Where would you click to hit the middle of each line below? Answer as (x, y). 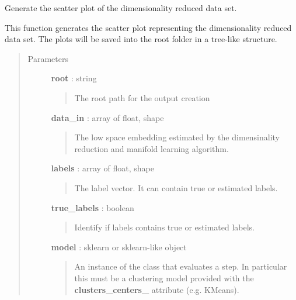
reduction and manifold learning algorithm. (152, 148)
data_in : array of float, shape (107, 117)
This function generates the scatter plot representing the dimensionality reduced (148, 27)
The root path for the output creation (142, 97)
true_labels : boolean (93, 207)
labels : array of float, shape (102, 168)
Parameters (48, 58)
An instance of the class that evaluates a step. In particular (181, 266)
